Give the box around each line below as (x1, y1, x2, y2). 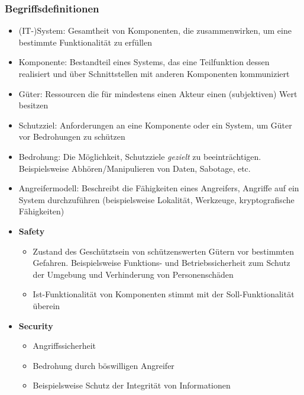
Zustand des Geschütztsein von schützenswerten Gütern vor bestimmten (33, 245, 295, 257)
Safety (18, 224, 45, 237)
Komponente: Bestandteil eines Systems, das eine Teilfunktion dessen (18, 56, 270, 68)
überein (33, 299, 60, 311)
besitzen (18, 99, 48, 111)
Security (18, 319, 53, 332)
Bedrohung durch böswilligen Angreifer (33, 359, 174, 371)
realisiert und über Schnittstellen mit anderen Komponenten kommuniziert (18, 68, 290, 79)
